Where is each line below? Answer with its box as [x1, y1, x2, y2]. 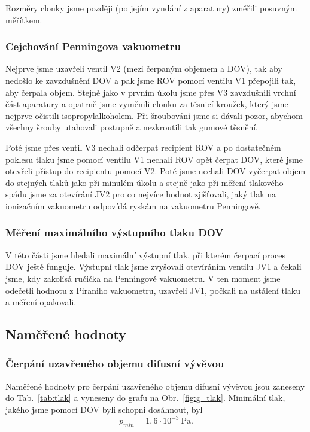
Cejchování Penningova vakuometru [5, 39, 181, 54]
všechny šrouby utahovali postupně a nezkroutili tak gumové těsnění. [5, 121, 258, 133]
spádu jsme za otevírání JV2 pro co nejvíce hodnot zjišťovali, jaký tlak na [5, 188, 276, 200]
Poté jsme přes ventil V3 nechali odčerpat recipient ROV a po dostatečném [5, 141, 281, 153]
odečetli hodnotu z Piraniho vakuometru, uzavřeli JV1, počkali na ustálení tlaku [5, 284, 300, 296]
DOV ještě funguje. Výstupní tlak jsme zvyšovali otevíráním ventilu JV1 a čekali [5, 260, 302, 273]
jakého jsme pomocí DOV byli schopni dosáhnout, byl [5, 403, 203, 415]
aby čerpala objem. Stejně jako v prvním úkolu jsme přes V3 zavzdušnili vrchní [5, 86, 296, 98]
